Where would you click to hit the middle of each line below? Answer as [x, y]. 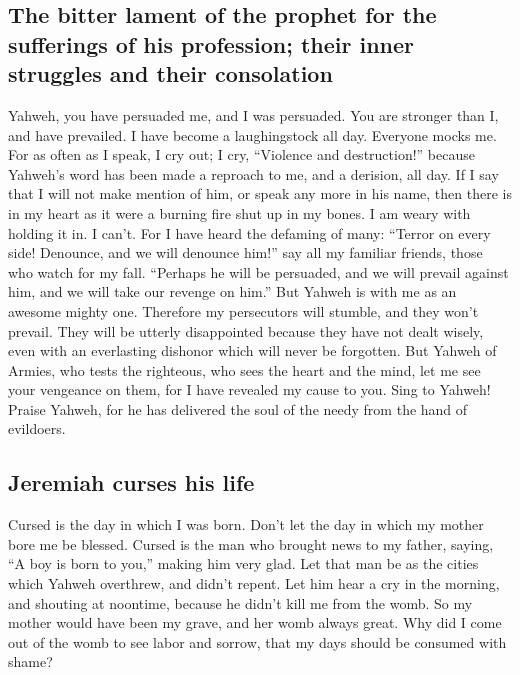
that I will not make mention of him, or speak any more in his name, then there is [260, 193]
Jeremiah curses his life [131, 482]
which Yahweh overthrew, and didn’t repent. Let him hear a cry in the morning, [254, 583]
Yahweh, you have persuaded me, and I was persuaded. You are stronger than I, [253, 114]
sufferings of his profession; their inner [211, 43]
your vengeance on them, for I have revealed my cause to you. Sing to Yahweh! [249, 389]
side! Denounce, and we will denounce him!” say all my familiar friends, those [245, 252]
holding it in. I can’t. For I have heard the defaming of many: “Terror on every [249, 232]
